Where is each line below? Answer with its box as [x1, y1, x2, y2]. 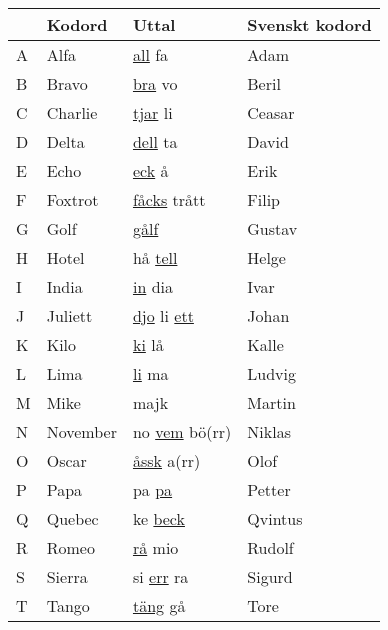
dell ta [132, 130, 178, 153]
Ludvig [247, 362, 296, 385]
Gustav [247, 217, 298, 240]
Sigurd [247, 565, 293, 588]
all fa [132, 43, 169, 66]
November [46, 420, 117, 443]
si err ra [132, 565, 189, 588]
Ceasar [247, 101, 295, 124]
